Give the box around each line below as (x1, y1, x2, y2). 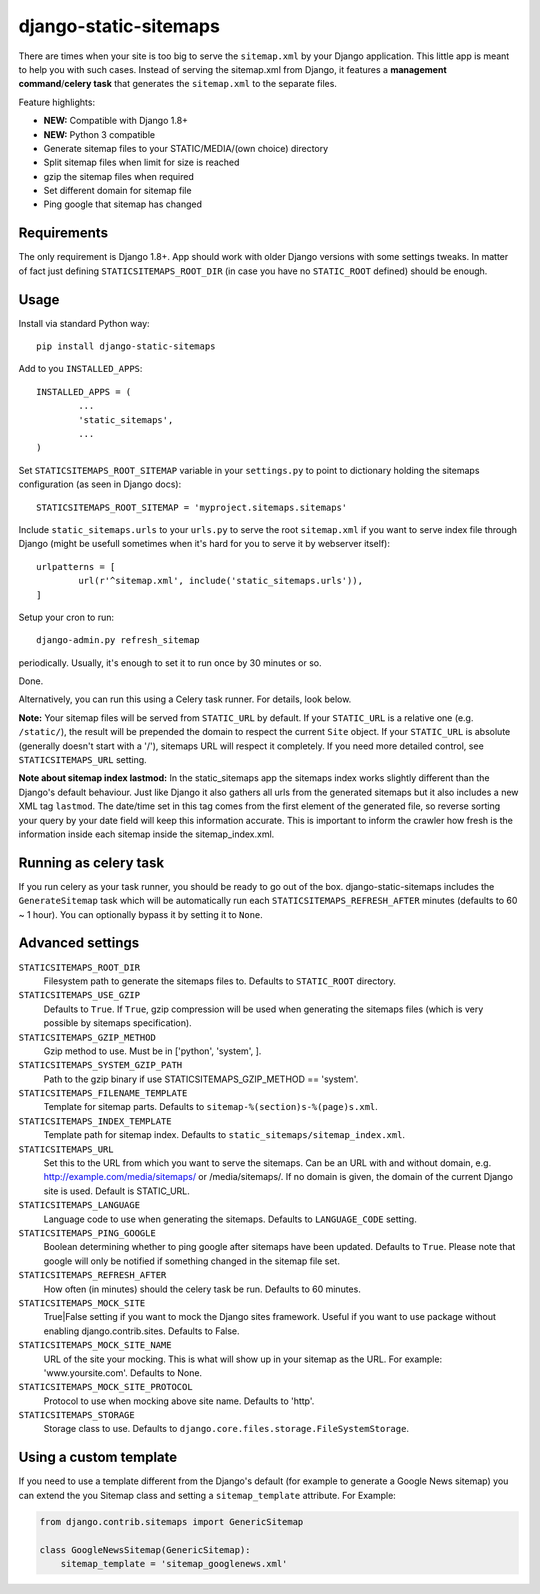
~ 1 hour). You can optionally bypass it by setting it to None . (18, 908, 264, 920)
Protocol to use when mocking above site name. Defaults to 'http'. (43, 1395, 315, 1407)
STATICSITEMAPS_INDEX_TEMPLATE (18, 1115, 172, 1127)
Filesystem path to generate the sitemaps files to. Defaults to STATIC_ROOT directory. (43, 975, 397, 987)
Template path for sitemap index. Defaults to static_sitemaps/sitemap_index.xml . (43, 1129, 405, 1141)
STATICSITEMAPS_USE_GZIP (18, 990, 140, 1001)
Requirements (18, 225, 109, 242)
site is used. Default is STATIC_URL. (43, 1185, 190, 1197)
